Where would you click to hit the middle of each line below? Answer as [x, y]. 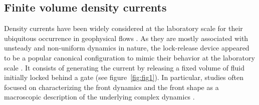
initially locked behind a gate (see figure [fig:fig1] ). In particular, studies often [124, 77]
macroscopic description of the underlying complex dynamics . [99, 97]
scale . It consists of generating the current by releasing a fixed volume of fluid [124, 67]
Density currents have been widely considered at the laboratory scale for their [123, 28]
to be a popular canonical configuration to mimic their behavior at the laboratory [129, 57]
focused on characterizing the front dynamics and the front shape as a [111, 87]
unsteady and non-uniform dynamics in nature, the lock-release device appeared [127, 48]
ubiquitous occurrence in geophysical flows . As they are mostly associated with [126, 38]
